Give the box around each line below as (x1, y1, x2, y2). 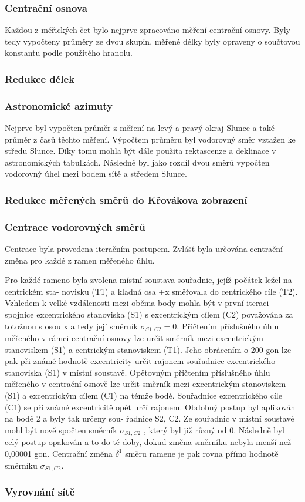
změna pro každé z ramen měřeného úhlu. (5, 254, 155, 266)
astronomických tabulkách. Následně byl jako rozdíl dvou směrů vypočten (5, 156, 270, 168)
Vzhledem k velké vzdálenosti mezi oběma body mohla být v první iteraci (5, 297, 269, 309)
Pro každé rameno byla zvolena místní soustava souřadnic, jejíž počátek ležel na (5, 274, 292, 286)
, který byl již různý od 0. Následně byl (143, 423, 284, 436)
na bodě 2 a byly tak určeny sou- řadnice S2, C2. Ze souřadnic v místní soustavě (5, 412, 294, 424)
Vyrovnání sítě (5, 484, 75, 498)
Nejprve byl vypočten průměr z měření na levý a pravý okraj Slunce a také (5, 122, 274, 134)
